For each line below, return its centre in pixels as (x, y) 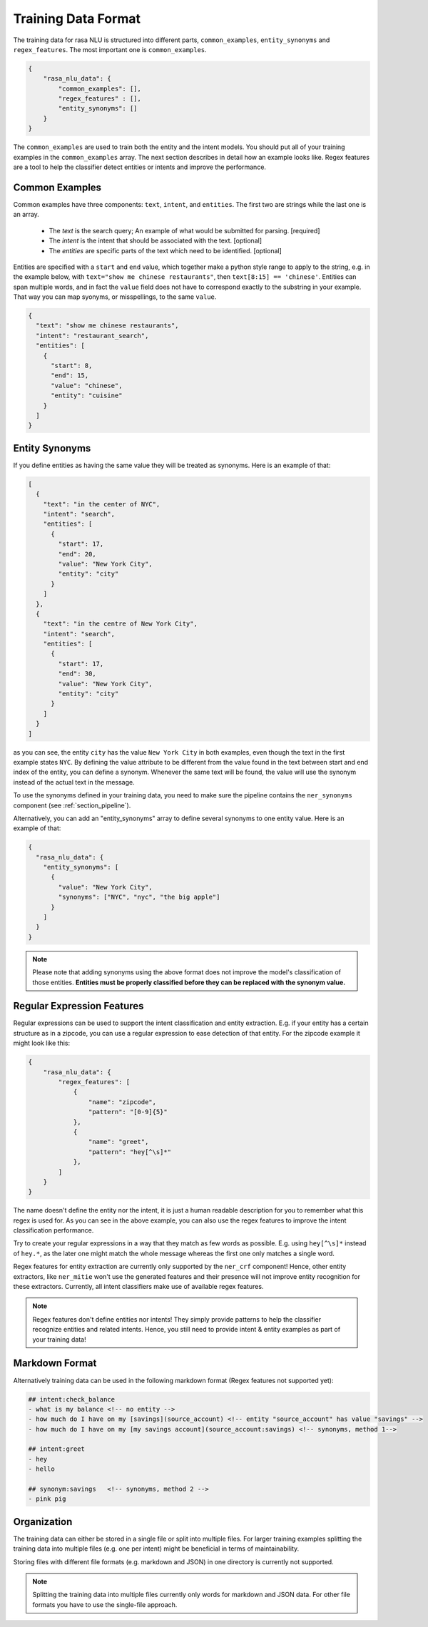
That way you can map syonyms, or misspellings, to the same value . (115, 297)
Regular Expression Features (78, 1006)
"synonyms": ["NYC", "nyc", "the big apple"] (139, 897)
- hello (41, 1469)
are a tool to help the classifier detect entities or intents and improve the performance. (140, 167)
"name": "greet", (118, 1142)
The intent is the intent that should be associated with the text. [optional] (155, 241)
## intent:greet (57, 1449)
